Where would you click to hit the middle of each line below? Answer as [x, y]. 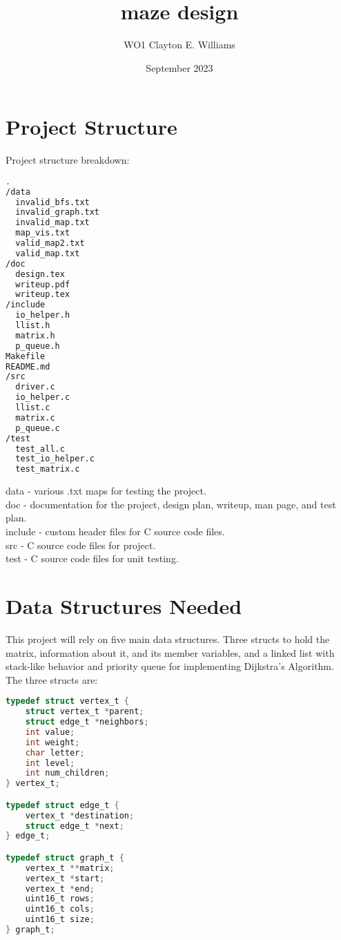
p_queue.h [38, 346]
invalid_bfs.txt [52, 202]
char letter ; [55, 752]
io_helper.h [43, 315]
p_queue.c [38, 428]
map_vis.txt [43, 233]
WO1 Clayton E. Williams [179, 45]
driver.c [35, 387]
